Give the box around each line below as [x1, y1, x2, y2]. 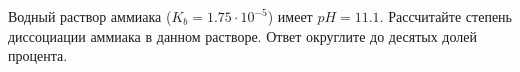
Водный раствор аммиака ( [8, 6, 172, 26]
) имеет [267, 6, 313, 26]
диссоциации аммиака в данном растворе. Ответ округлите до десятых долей [8, 25, 477, 46]
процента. [8, 45, 68, 66]
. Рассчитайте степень [379, 6, 512, 26]
